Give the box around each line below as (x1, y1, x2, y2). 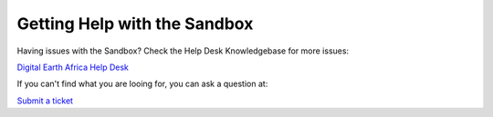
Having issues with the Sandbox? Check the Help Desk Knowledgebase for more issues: (16, 45, 350, 56)
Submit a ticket (16, 95, 73, 106)
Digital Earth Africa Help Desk (16, 62, 130, 73)
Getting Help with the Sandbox (16, 14, 254, 34)
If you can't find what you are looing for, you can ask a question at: (16, 78, 268, 90)
